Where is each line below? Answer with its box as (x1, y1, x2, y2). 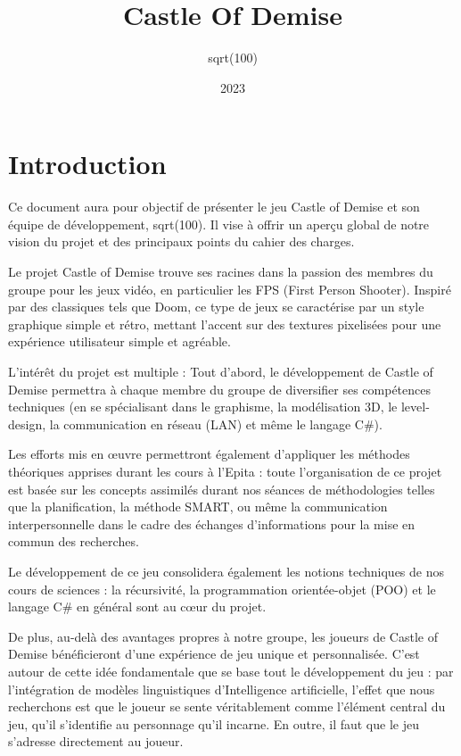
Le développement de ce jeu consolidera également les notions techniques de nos (8, 561, 444, 580)
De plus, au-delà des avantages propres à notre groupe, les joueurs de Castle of (8, 627, 438, 645)
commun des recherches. (8, 532, 139, 551)
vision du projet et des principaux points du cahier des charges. (8, 232, 355, 251)
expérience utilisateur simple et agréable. (8, 332, 231, 351)
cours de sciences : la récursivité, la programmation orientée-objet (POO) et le (8, 579, 436, 598)
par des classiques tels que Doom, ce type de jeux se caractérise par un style (8, 297, 424, 316)
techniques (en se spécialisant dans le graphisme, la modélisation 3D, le (8, 397, 398, 416)
